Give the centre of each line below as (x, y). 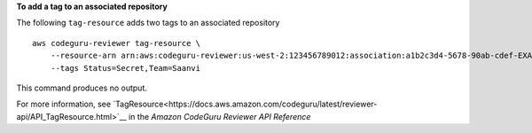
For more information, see (63, 104)
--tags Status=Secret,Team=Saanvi (125, 68)
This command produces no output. (82, 88)
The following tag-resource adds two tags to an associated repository (148, 23)
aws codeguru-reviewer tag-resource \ (117, 43)
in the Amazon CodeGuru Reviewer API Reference (220, 116)
